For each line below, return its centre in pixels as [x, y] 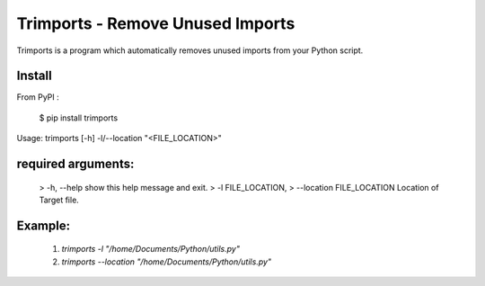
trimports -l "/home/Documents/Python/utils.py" [150, 249]
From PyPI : [38, 97]
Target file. [59, 200]
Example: [44, 225]
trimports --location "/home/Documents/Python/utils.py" [167, 262]
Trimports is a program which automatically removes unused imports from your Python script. [190, 50]
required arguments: [75, 164]
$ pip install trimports [79, 118]
